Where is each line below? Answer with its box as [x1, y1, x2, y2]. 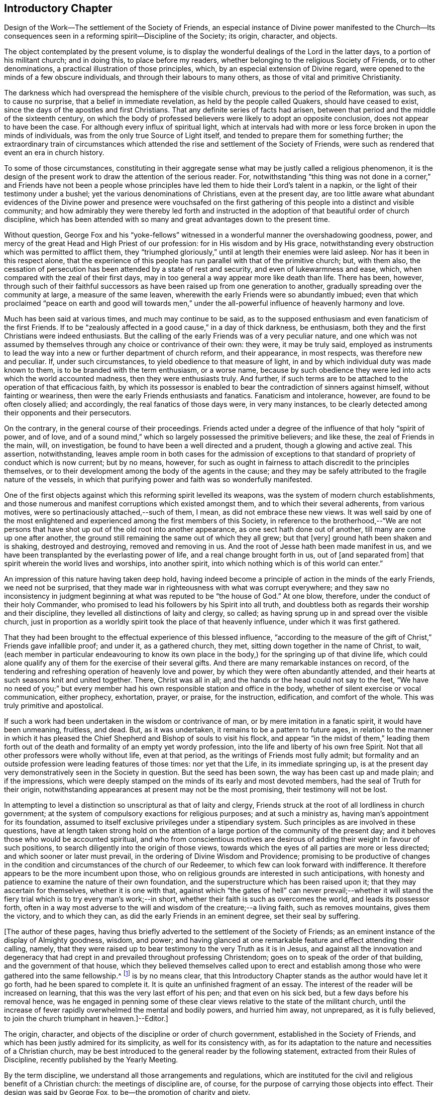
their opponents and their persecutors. [4, 408, 132, 417]
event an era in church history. [4, 148, 104, 157]
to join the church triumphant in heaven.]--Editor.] [4, 1014, 168, 1023]
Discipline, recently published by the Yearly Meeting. [4, 1055, 178, 1064]
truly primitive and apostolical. [4, 701, 103, 710]
